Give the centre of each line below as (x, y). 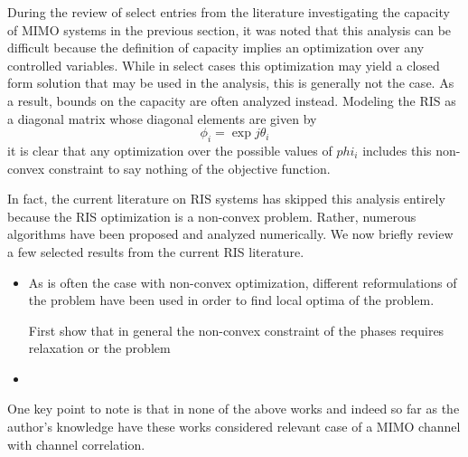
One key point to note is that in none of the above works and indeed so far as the (234, 409)
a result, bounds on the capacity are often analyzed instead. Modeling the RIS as (232, 100)
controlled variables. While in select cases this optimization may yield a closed (224, 65)
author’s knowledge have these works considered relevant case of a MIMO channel (234, 427)
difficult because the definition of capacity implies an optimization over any (216, 48)
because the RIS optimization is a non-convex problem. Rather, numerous (212, 216)
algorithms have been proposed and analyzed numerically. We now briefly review (230, 234)
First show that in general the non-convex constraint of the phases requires (236, 330)
